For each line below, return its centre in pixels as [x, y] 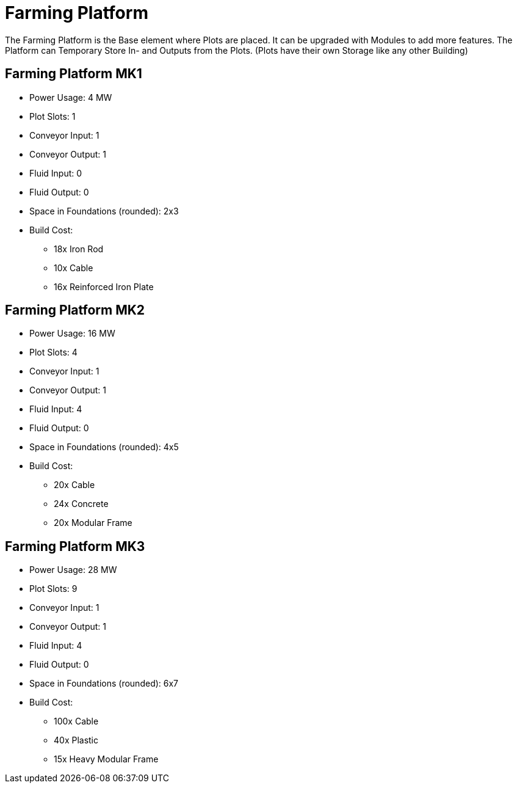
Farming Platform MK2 [75, 310]
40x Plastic [76, 740]
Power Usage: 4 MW [71, 97]
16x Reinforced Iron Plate [104, 286]
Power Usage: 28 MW [73, 570]
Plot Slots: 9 [53, 589]
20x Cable [74, 485]
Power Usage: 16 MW [72, 334]
